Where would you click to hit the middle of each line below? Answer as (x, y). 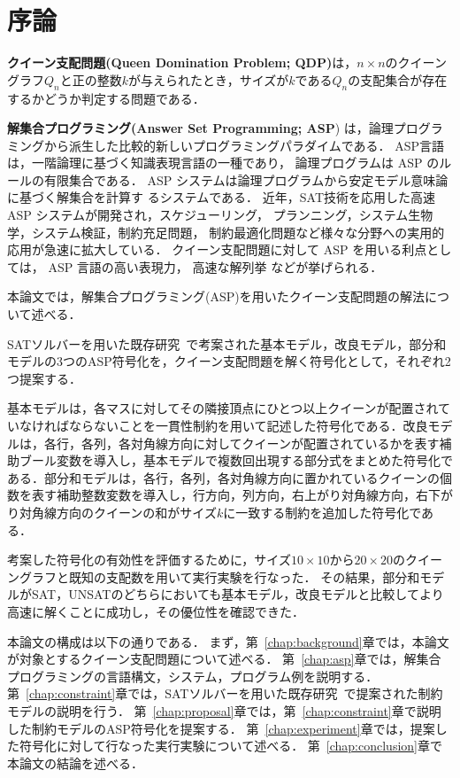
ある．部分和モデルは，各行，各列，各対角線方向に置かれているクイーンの (223, 477)
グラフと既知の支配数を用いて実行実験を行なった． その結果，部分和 (219, 576)
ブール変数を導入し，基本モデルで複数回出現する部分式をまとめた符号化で (236, 460)
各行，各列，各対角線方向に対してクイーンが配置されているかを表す (241, 443)
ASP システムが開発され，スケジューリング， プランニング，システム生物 (220, 215)
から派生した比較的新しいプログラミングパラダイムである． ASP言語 (244, 145)
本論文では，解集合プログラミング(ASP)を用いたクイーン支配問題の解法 (216, 296)
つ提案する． (44, 378)
